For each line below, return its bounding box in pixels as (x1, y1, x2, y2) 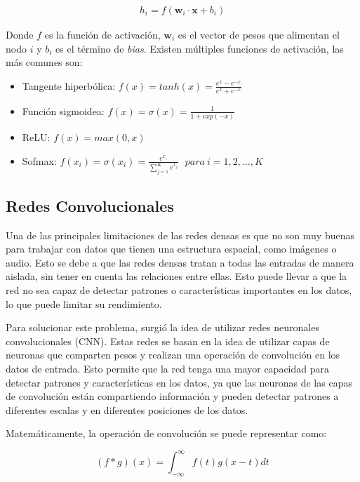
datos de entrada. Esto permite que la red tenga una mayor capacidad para (6, 361, 329, 375)
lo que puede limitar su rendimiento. (6, 296, 162, 311)
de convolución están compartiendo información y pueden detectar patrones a (6, 389, 339, 403)
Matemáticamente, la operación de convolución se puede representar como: (6, 426, 327, 441)
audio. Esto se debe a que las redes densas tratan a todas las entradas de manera (6, 255, 354, 269)
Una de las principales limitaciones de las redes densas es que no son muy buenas (6, 227, 355, 242)
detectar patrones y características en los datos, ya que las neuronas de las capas (6, 375, 352, 389)
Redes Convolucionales (6, 194, 174, 216)
